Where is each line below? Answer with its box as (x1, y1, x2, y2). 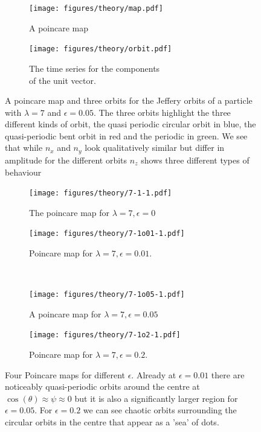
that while (5, 141, 43, 154)
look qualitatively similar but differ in (85, 141, 225, 154)
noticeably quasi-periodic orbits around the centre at (5, 380, 200, 393)
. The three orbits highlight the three (93, 106, 231, 118)
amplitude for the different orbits (5, 153, 127, 166)
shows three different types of (141, 153, 250, 166)
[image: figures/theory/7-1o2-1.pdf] (29, 331, 181, 340)
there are (211, 368, 245, 381)
